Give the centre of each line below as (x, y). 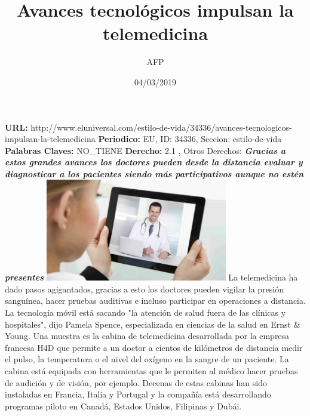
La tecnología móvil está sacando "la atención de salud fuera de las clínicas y (145, 312)
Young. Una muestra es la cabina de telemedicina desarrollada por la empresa (147, 336)
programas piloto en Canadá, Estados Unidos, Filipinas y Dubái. (123, 406)
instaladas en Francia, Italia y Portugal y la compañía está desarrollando (138, 394)
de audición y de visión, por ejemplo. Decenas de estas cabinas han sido (136, 382)
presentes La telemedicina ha (151, 277)
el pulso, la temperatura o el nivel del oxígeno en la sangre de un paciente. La (147, 359)
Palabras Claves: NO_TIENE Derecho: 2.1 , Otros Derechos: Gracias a (145, 150)
